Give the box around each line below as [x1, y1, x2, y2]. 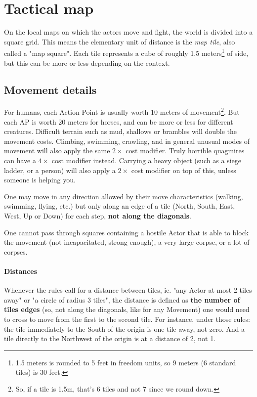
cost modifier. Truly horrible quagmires [126, 145, 245, 156]
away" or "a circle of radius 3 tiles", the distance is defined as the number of [4, 294, 240, 305]
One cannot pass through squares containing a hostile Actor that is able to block [4, 227, 249, 237]
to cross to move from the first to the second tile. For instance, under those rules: [4, 313, 250, 324]
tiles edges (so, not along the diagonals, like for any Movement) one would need [4, 304, 250, 314]
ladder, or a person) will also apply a [4, 165, 116, 175]
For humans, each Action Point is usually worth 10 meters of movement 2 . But [4, 105, 240, 117]
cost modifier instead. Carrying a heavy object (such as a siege [51, 155, 241, 165]
